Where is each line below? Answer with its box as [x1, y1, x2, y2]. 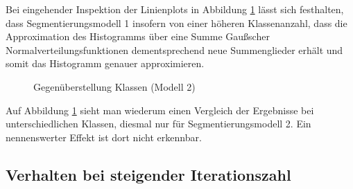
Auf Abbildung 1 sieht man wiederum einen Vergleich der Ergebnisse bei [6, 102, 314, 117]
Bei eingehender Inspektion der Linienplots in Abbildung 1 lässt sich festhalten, [6, 2, 344, 16]
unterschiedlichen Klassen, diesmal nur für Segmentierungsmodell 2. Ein [6, 116, 311, 131]
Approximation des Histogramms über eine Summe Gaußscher [6, 29, 270, 44]
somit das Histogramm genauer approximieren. [6, 56, 205, 71]
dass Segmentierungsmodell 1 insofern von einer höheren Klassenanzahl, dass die [6, 15, 347, 30]
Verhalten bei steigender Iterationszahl [6, 163, 291, 185]
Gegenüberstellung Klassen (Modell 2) [33, 79, 196, 93]
